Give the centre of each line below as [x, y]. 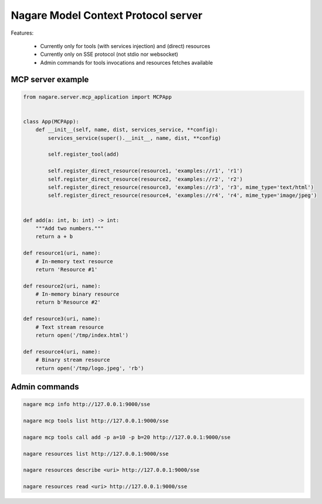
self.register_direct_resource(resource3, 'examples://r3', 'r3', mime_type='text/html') [181, 187]
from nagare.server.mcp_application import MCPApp [98, 97]
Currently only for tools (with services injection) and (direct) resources [125, 46]
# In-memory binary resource [77, 294]
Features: [22, 33]
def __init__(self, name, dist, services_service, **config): [127, 130]
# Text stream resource [70, 327]
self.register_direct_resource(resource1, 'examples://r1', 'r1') [145, 171]
